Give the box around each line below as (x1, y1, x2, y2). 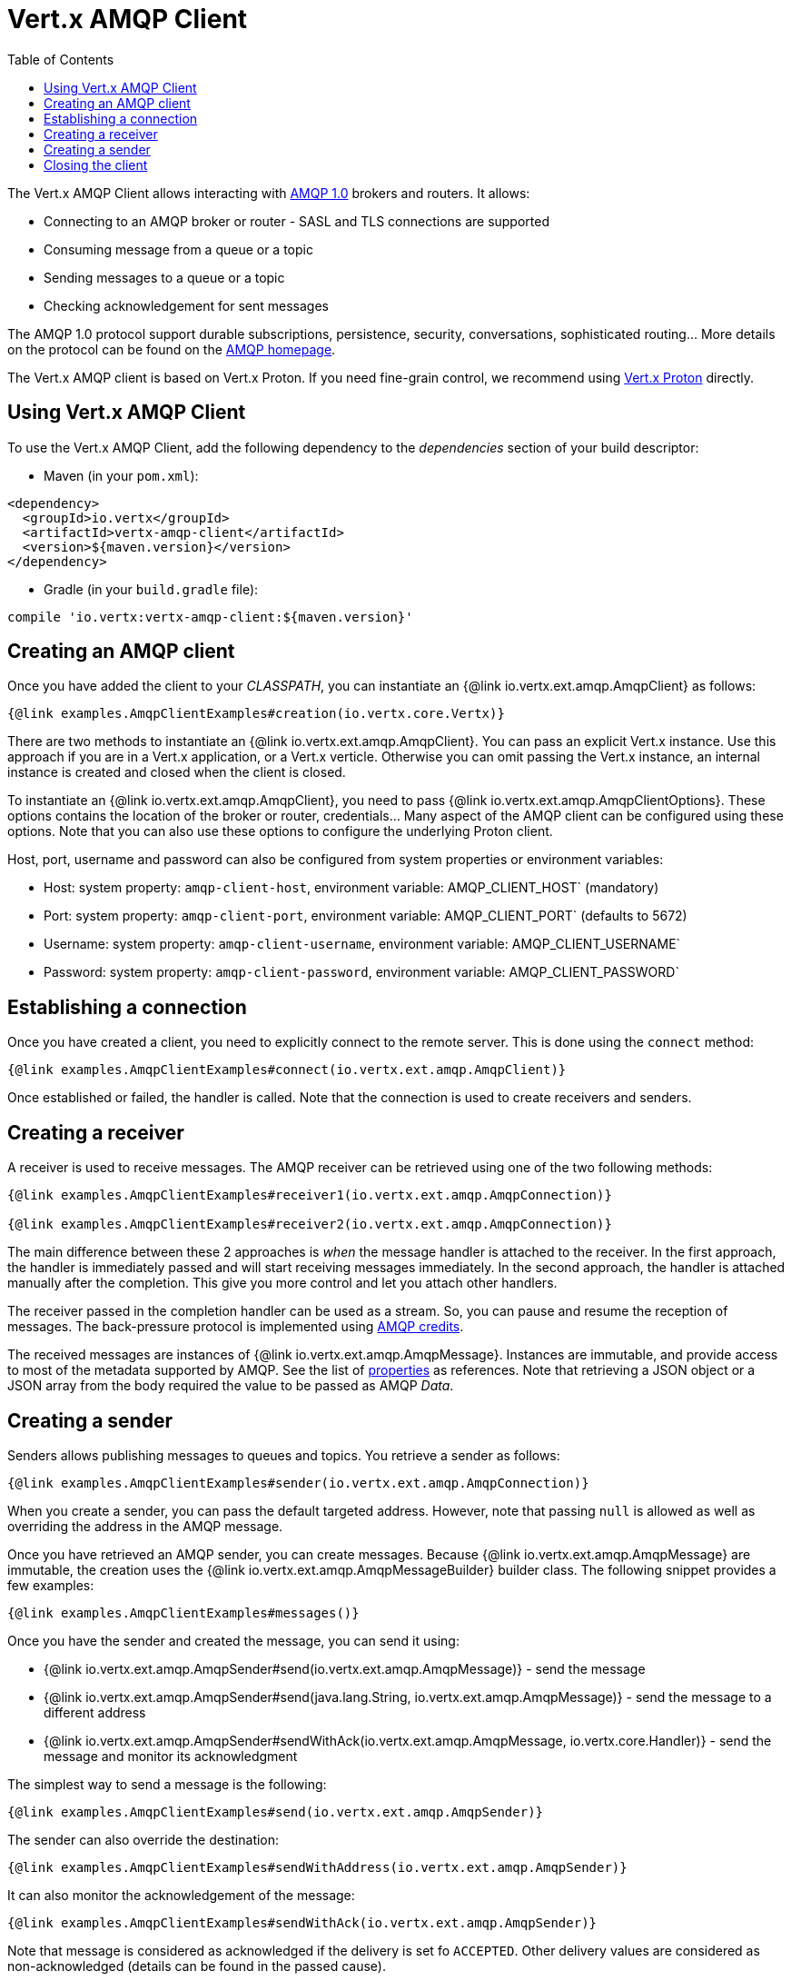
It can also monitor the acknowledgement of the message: (7, 1886, 355, 1903)
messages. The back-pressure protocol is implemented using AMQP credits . (7, 1319, 464, 1335)
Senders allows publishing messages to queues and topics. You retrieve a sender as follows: (7, 1447, 560, 1463)
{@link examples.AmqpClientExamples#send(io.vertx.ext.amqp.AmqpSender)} (7, 1804, 544, 1819)
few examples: (7, 1577, 94, 1593)
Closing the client (44, 156, 148, 173)
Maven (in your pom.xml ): (44, 467, 199, 483)
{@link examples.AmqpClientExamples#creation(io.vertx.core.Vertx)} (7, 706, 505, 722)
